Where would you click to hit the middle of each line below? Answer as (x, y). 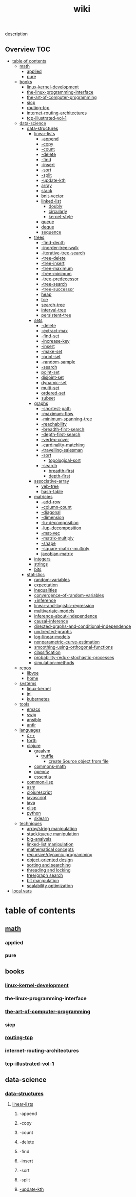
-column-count (56, 507)
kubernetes (38, 699)
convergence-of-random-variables (69, 595)
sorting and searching (49, 865)
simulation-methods (54, 663)
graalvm (42, 751)
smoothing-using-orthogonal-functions (73, 647)
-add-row (51, 502)
